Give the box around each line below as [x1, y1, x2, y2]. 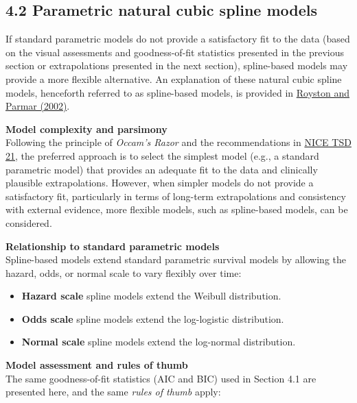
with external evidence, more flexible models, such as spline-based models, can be [5, 202, 348, 217]
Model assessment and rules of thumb [5, 358, 188, 372]
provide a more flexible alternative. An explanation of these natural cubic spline [5, 71, 342, 86]
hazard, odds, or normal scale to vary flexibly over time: [5, 265, 242, 280]
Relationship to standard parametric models [5, 239, 220, 253]
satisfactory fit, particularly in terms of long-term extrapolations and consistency [5, 188, 346, 203]
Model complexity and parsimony [5, 121, 168, 136]
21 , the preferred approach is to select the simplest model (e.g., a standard [5, 148, 319, 162]
